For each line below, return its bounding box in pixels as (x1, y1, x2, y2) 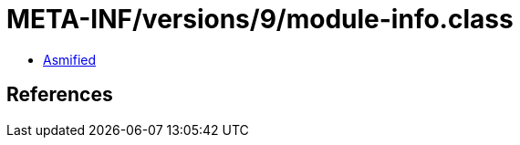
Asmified (43, 51, 97, 67)
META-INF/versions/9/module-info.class (6, 4, 514, 35)
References (6, 83, 113, 107)
